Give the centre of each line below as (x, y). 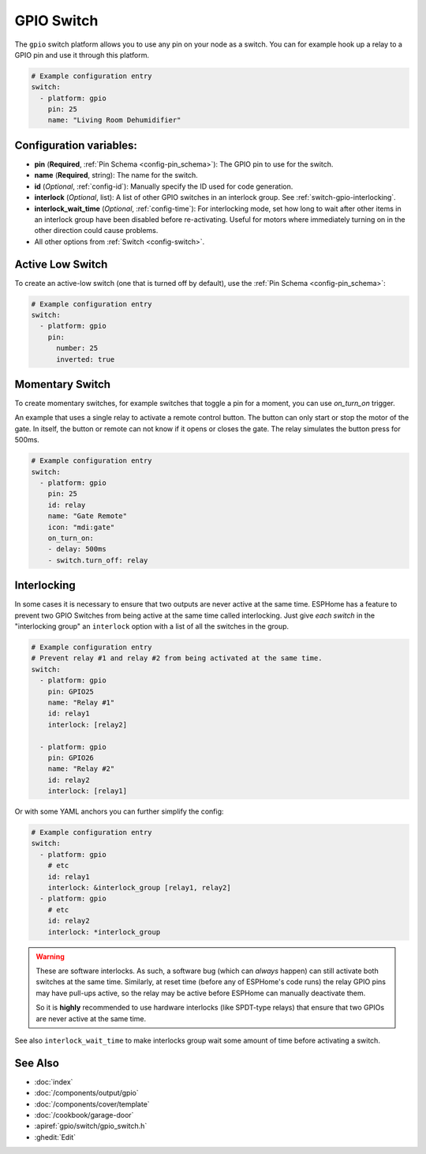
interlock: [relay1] (88, 791)
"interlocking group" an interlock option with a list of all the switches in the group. (152, 626)
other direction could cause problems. (96, 231)
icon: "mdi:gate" (81, 527)
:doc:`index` (54, 1081)
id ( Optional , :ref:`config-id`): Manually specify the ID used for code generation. (164, 186)
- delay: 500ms (77, 549)
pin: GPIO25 (71, 692)
